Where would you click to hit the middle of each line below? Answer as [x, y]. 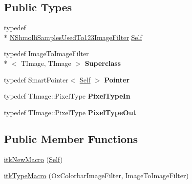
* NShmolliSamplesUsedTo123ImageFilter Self [73, 37]
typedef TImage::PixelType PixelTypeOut [70, 112]
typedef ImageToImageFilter [46, 53]
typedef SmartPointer [36, 79]
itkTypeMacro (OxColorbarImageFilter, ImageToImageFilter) [96, 175]
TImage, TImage [46, 63]
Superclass [103, 63]
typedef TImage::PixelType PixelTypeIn [67, 96]
